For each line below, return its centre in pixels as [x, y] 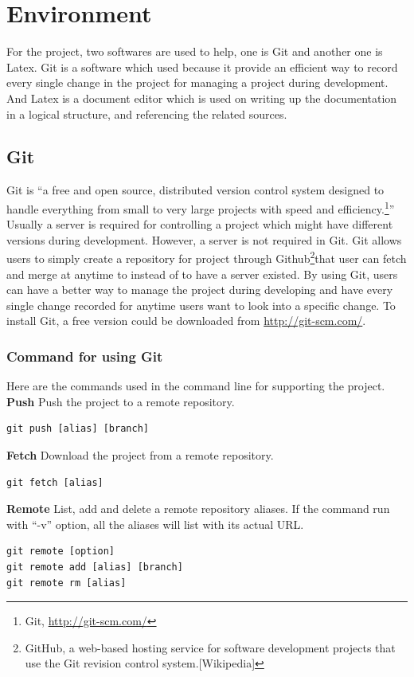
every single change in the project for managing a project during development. [197, 82]
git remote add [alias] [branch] [95, 567]
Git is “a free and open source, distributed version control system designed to [195, 190]
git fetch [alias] [55, 482]
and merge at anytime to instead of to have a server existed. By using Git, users [202, 274]
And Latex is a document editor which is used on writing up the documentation [202, 98]
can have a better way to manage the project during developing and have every [200, 290]
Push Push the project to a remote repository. [121, 401]
